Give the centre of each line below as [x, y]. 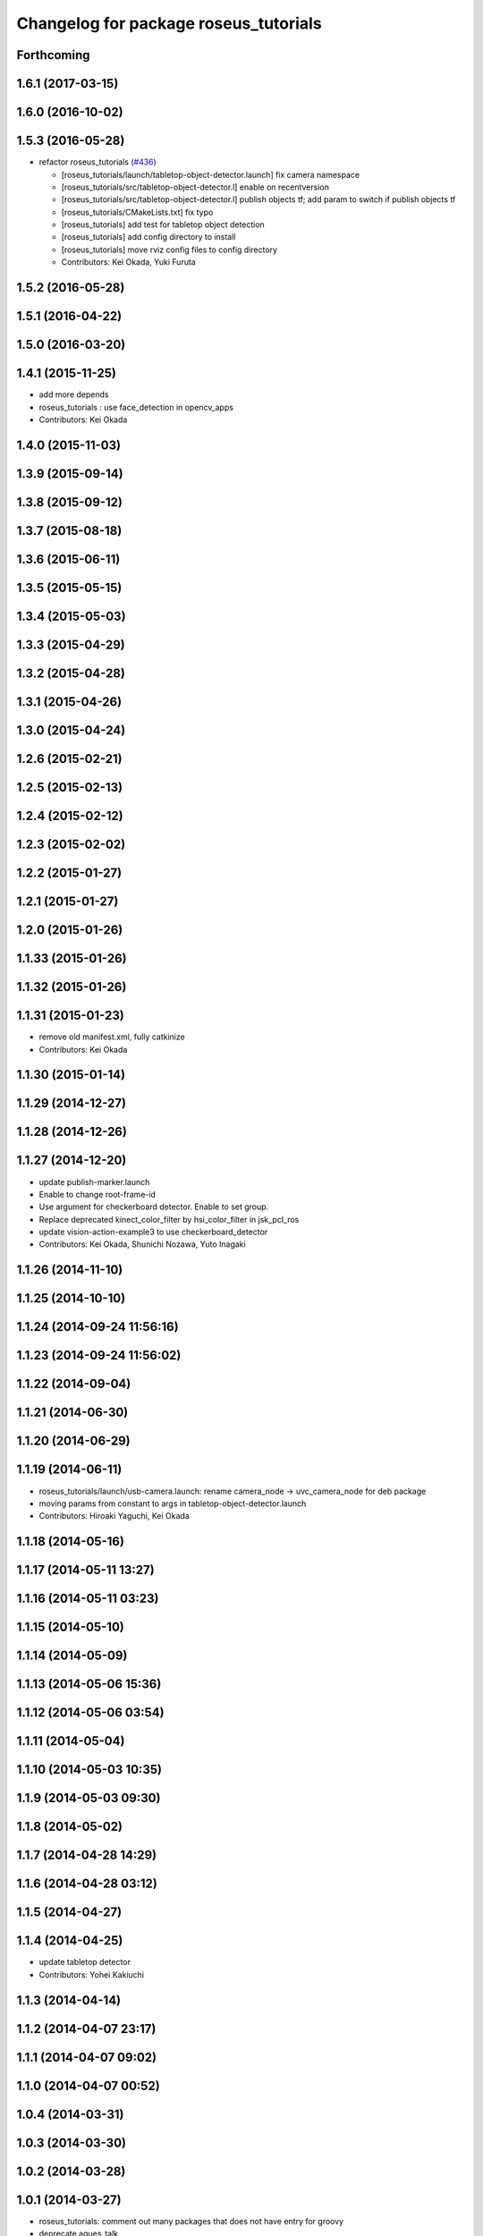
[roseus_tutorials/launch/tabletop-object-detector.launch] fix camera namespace [211, 174]
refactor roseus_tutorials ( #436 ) [97, 162]
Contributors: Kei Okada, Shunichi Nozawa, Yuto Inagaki [142, 1244]
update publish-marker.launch [94, 1182]
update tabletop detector [85, 1962]
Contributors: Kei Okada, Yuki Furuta [128, 262]
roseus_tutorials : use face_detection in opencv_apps [136, 407]
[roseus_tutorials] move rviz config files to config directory [169, 250]
